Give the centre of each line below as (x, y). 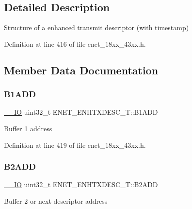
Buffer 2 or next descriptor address (56, 200)
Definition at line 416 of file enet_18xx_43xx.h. (75, 44)
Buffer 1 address (28, 128)
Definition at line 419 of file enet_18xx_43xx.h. (75, 145)
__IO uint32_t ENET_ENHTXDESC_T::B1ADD (81, 112)
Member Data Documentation (81, 70)
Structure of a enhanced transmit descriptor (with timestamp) (96, 27)
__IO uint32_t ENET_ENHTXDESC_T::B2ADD (81, 184)
